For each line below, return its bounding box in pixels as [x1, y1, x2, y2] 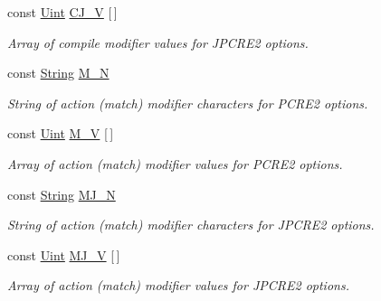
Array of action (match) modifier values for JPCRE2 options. [7, 276, 349, 295]
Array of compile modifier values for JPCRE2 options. [7, 33, 309, 52]
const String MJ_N [7, 184, 116, 203]
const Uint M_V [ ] [7, 124, 114, 143]
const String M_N [7, 63, 110, 82]
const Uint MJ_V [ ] [7, 245, 120, 264]
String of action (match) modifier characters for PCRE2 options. [7, 93, 368, 112]
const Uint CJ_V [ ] [7, 3, 118, 21]
